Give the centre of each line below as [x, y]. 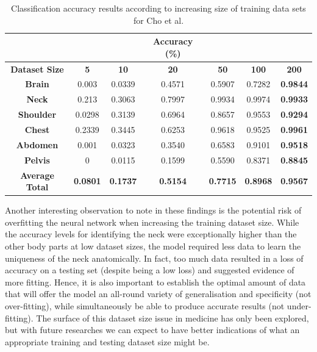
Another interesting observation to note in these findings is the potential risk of [153, 210]
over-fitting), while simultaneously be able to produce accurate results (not [145, 305]
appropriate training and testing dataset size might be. [107, 341]
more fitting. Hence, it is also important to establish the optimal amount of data [155, 282]
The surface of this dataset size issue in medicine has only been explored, [173, 318]
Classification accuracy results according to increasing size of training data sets [158, 8]
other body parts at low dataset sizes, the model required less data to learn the [153, 246]
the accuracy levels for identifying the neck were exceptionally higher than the [151, 234]
